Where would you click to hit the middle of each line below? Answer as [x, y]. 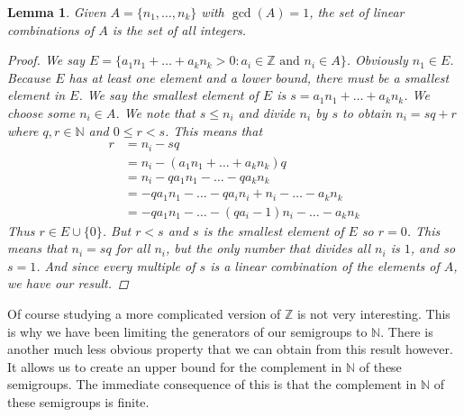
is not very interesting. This [373, 314]
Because [29, 77]
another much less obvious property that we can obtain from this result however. [230, 349]
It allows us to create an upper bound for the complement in [175, 366]
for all [133, 248]
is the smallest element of [273, 230]
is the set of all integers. [179, 29]
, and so [433, 248]
